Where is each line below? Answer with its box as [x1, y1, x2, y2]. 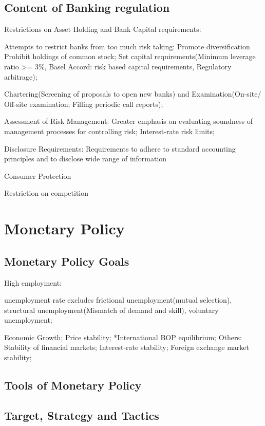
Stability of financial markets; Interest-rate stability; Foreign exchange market [4, 342, 250, 353]
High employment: [4, 277, 62, 288]
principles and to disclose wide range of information [4, 153, 167, 164]
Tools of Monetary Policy [4, 377, 142, 393]
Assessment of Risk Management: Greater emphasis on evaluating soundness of [4, 116, 253, 126]
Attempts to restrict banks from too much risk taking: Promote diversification [4, 41, 250, 51]
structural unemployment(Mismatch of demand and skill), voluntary [4, 304, 219, 315]
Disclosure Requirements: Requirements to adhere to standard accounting [4, 143, 236, 154]
